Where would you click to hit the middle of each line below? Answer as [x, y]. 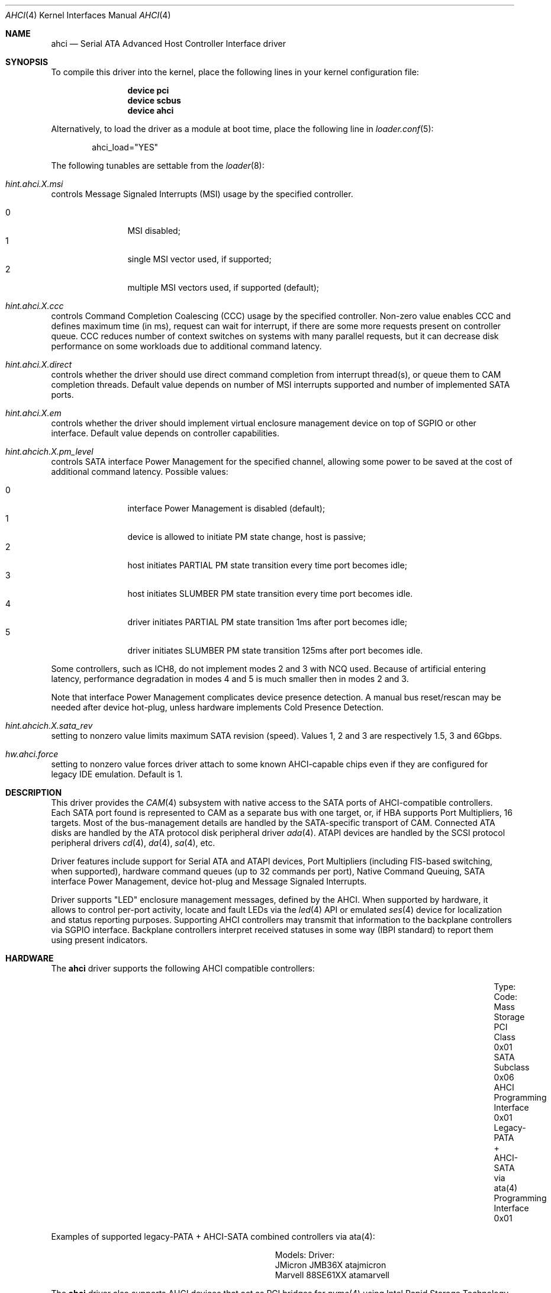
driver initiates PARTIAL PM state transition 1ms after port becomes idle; [267, 622]
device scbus [154, 100]
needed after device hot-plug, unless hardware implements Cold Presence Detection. [217, 707]
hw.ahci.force [32, 754]
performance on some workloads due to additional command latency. [186, 346]
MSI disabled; [154, 231]
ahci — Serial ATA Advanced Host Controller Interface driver [168, 44]
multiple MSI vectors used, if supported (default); [223, 287]
